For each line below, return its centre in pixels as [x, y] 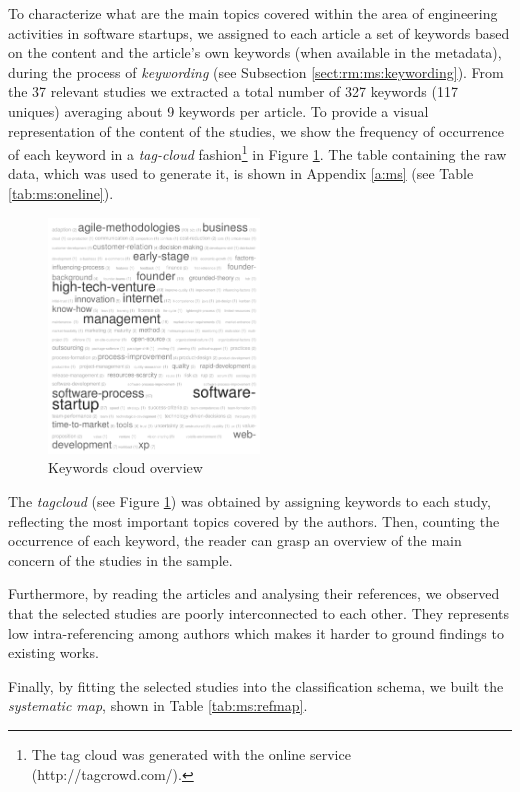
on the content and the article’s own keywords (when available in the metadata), [255, 52]
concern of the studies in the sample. [120, 559]
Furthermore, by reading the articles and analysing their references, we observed [254, 593]
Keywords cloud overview [125, 467]
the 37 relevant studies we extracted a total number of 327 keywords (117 [233, 91]
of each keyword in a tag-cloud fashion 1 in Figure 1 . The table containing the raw [257, 152]
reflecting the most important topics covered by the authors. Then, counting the [254, 520]
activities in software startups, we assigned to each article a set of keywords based [259, 32]
